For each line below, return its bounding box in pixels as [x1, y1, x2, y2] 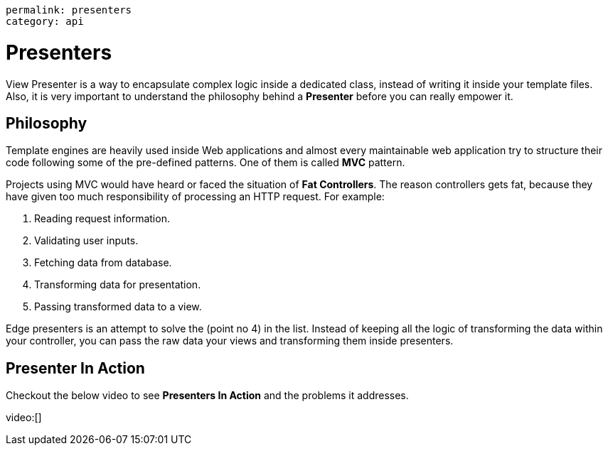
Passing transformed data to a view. [34, 300, 202, 313]
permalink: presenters [6, 4, 132, 16]
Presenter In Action [6, 359, 145, 377]
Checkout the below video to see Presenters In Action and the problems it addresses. [6, 389, 409, 402]
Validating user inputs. [34, 234, 139, 247]
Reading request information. [34, 212, 170, 225]
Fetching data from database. [34, 256, 172, 269]
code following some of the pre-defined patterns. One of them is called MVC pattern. [6, 156, 405, 169]
